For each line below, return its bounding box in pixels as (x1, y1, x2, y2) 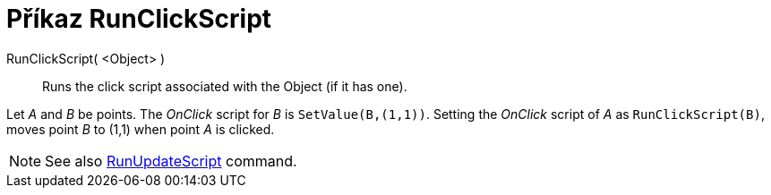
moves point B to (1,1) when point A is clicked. (6, 121, 275, 137)
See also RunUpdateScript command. (45, 151, 297, 170)
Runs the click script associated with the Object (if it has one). (42, 78, 407, 94)
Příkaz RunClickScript (6, 4, 272, 34)
